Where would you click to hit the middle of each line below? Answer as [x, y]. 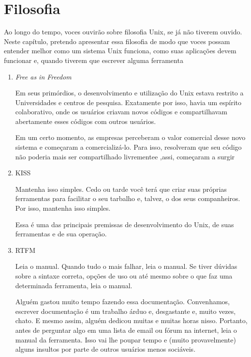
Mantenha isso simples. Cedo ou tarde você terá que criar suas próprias [121, 189]
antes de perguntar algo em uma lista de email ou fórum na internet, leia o [126, 330]
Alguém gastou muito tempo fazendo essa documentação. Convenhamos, [123, 302]
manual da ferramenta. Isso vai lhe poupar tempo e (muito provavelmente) [125, 339]
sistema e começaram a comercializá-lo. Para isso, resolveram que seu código [128, 147]
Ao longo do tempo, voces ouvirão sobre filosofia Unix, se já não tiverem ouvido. [123, 32]
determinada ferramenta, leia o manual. [74, 285]
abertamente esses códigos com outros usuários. [86, 121]
